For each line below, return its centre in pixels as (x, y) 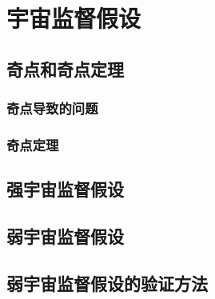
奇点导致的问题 (52, 108)
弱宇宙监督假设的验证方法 (107, 283)
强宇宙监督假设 (65, 189)
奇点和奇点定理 (65, 68)
